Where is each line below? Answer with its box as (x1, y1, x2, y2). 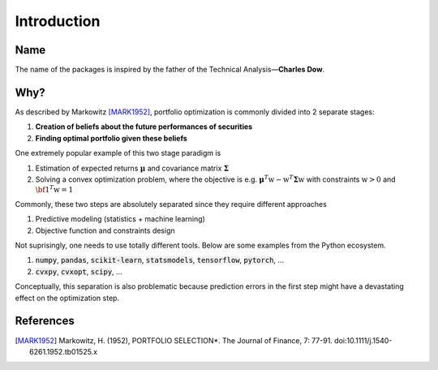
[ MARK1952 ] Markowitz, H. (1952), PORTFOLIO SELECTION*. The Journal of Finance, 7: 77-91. (15, 335, 333, 345)
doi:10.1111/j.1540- (333, 335, 393, 345)
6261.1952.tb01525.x (29, 346, 97, 356)
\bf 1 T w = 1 (35, 183, 74, 195)
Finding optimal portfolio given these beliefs (35, 133, 188, 143)
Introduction (15, 12, 101, 30)
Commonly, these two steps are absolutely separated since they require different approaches (15, 199, 328, 209)
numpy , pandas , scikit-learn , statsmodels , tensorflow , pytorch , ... (35, 256, 284, 265)
